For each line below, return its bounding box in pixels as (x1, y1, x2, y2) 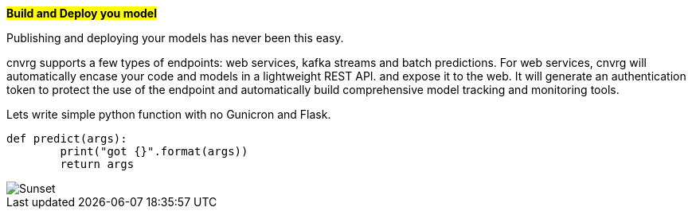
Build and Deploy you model (6, 6, 157, 20)
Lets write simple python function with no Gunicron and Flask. (6, 107, 331, 121)
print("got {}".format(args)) (60, 145, 248, 158)
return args (60, 158, 135, 170)
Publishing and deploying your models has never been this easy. (6, 31, 344, 45)
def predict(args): (6, 132, 127, 145)
